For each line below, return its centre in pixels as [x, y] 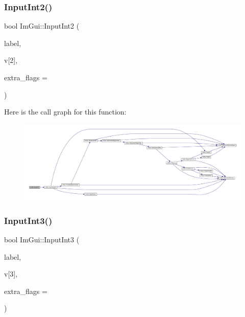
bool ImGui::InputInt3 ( [42, 240]
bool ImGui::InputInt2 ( [42, 26]
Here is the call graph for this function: [65, 112]
